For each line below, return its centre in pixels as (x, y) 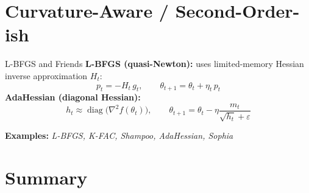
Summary (46, 177)
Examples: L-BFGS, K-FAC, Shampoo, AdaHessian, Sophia (119, 135)
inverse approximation (46, 75)
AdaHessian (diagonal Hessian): (73, 97)
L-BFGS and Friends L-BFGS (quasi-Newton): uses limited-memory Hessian (154, 64)
